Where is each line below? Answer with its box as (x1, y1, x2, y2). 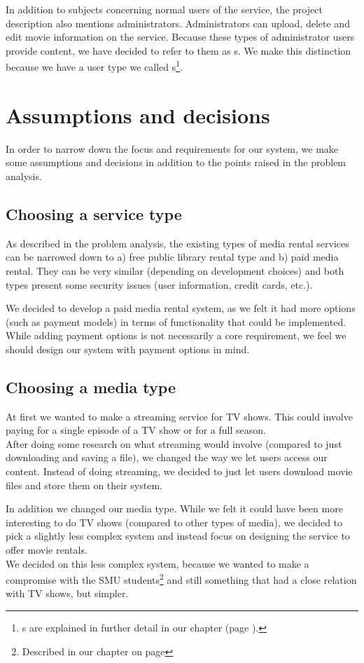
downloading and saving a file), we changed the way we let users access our (6, 450, 328, 465)
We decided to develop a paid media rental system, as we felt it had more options (6, 301, 356, 315)
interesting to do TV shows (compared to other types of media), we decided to (6, 514, 343, 529)
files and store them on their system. (6, 477, 162, 492)
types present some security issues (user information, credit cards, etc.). (6, 277, 313, 292)
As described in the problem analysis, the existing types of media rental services (6, 235, 349, 250)
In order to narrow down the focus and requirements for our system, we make (6, 141, 339, 156)
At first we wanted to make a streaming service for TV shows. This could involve (6, 409, 353, 423)
